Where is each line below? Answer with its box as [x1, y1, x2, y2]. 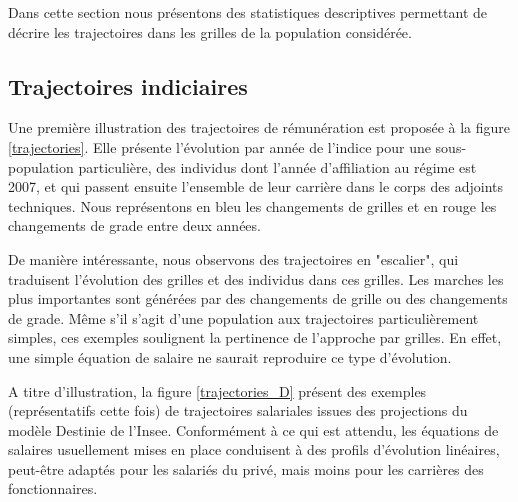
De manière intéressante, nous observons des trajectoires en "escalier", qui [8, 248, 459, 269]
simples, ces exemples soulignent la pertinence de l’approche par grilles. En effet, [8, 327, 502, 348]
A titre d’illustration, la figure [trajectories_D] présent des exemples [8, 380, 427, 401]
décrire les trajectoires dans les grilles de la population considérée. [8, 21, 412, 42]
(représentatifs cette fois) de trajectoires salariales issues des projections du [8, 400, 468, 421]
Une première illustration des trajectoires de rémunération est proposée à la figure [8, 117, 510, 138]
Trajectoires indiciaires [8, 70, 248, 101]
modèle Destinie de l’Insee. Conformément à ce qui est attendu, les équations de [8, 419, 499, 440]
